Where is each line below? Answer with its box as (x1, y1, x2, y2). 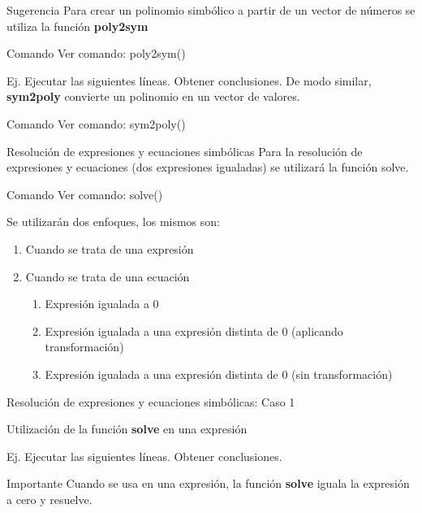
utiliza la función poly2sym (6, 17, 149, 34)
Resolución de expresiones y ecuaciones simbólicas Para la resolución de (6, 142, 363, 159)
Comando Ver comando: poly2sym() (6, 45, 186, 62)
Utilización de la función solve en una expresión (6, 420, 248, 437)
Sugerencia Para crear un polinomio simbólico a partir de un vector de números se (6, 2, 416, 18)
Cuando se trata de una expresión (25, 240, 194, 257)
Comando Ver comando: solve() (6, 185, 163, 202)
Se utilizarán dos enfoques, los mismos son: (6, 213, 220, 230)
